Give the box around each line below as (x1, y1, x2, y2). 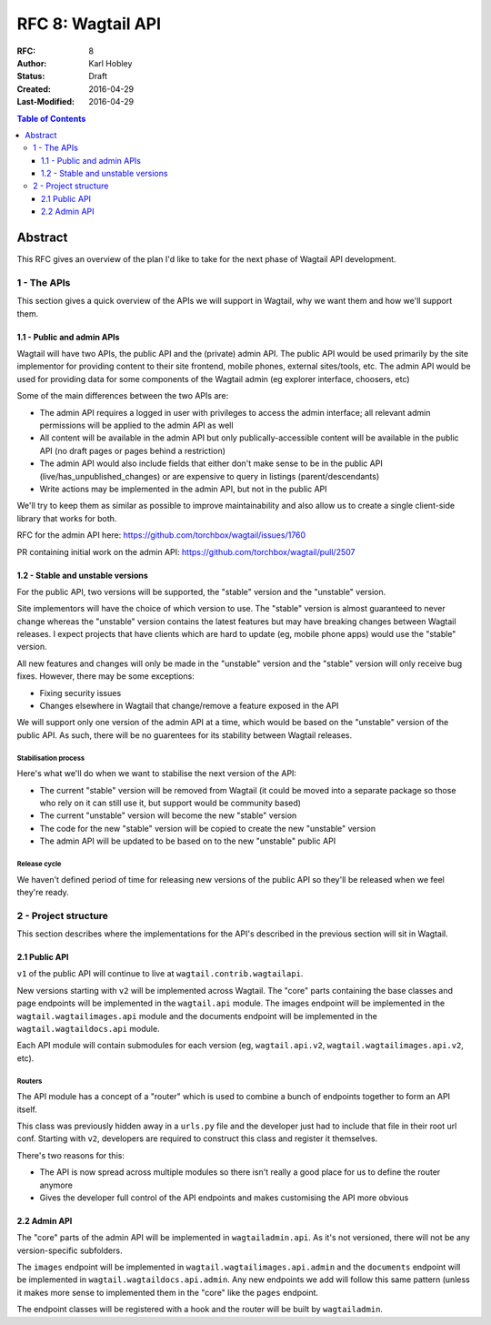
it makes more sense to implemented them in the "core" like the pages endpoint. (16, 1287, 318, 1298)
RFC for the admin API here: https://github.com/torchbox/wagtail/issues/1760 (16, 530, 306, 541)
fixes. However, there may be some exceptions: (16, 671, 195, 682)
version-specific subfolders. (16, 1245, 123, 1256)
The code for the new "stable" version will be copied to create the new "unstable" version (39, 823, 376, 834)
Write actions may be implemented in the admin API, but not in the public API (39, 483, 327, 494)
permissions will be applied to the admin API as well (39, 420, 234, 431)
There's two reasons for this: (16, 1149, 125, 1160)
